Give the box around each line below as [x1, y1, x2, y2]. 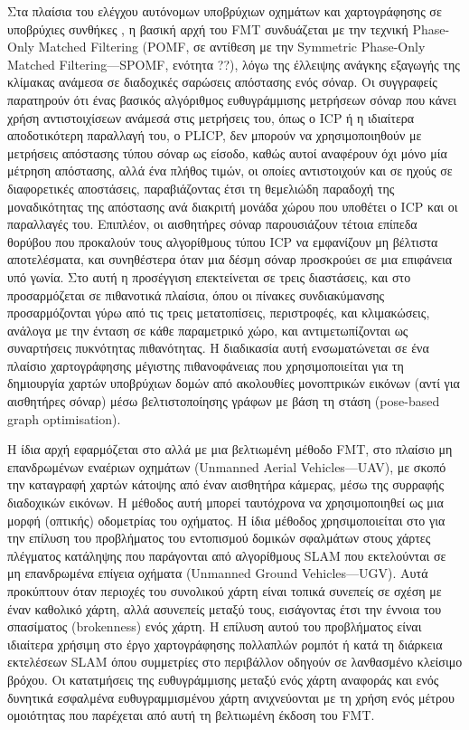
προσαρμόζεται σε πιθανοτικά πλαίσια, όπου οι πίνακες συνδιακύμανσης [7, 285, 385, 304]
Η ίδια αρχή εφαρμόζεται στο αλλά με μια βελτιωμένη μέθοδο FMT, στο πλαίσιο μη [7, 440, 453, 459]
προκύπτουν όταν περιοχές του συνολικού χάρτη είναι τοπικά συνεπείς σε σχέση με [7, 582, 442, 600]
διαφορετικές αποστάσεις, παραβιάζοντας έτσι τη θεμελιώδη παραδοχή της [7, 178, 395, 197]
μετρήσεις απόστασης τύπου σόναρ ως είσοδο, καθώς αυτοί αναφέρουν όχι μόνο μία [7, 143, 447, 162]
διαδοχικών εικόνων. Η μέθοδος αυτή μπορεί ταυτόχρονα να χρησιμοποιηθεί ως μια [7, 493, 444, 512]
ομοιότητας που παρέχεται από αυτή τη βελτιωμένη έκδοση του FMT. [7, 706, 375, 725]
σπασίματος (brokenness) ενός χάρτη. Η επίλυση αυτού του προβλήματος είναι [7, 617, 422, 636]
